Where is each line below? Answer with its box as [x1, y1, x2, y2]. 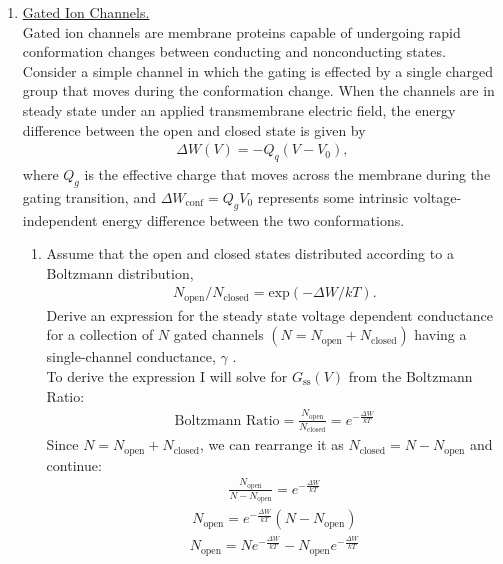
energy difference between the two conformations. [102, 209, 405, 230]
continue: [46, 454, 102, 475]
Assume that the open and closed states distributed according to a [46, 243, 454, 264]
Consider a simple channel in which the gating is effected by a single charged [22, 60, 493, 81]
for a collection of [46, 324, 154, 345]
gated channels [173, 324, 264, 345]
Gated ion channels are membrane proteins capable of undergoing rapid [22, 21, 461, 42]
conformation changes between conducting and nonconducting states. [22, 41, 446, 62]
